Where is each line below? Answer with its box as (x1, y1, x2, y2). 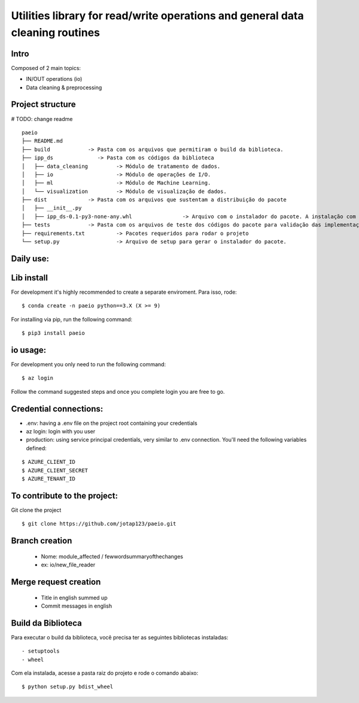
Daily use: (11, 254, 49, 264)
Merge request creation (11, 577, 101, 587)
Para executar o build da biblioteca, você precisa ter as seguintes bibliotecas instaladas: (11, 633, 229, 641)
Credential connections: (11, 403, 104, 414)
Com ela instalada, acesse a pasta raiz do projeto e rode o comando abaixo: (11, 669, 199, 677)
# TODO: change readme (11, 115, 73, 122)
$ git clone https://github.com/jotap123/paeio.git (22, 520, 177, 527)
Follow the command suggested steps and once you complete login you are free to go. (11, 388, 225, 395)
